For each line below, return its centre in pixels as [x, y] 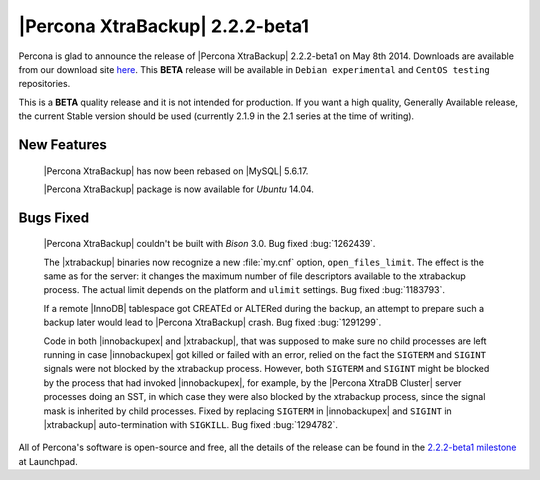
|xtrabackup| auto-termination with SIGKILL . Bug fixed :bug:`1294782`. [191, 424]
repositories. [44, 84]
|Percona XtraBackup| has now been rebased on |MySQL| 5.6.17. [176, 171]
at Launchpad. [48, 461]
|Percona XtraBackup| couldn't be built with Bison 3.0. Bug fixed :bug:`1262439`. [209, 244]
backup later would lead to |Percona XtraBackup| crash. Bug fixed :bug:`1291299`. [212, 322]
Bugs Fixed [54, 217]
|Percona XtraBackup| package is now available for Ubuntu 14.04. [179, 189]
